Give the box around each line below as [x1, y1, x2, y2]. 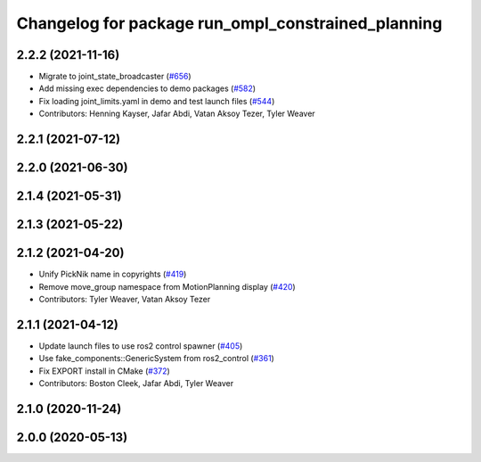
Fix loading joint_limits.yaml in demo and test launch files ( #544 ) [38, 95, 275, 106]
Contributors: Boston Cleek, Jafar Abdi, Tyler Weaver [38, 378, 234, 389]
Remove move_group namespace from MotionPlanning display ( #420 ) [38, 281, 296, 292]
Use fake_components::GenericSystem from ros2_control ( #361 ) [38, 353, 275, 364]
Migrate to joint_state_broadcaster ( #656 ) [38, 71, 192, 82]
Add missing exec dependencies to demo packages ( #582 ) [38, 83, 257, 94]
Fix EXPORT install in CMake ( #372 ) [38, 366, 171, 376]
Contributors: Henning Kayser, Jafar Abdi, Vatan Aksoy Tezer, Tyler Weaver [38, 108, 315, 120]
